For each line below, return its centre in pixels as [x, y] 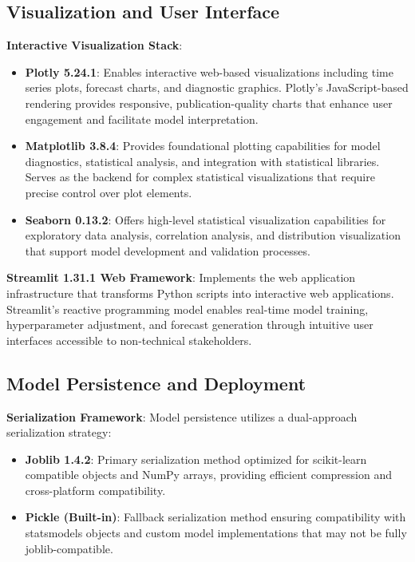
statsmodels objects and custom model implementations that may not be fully [216, 533]
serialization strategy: [59, 432]
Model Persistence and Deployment [156, 383]
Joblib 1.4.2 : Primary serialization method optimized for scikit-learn [196, 459]
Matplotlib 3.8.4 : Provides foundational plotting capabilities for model [203, 146]
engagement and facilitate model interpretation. [142, 119]
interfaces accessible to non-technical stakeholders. [129, 340]
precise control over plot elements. [109, 192]
